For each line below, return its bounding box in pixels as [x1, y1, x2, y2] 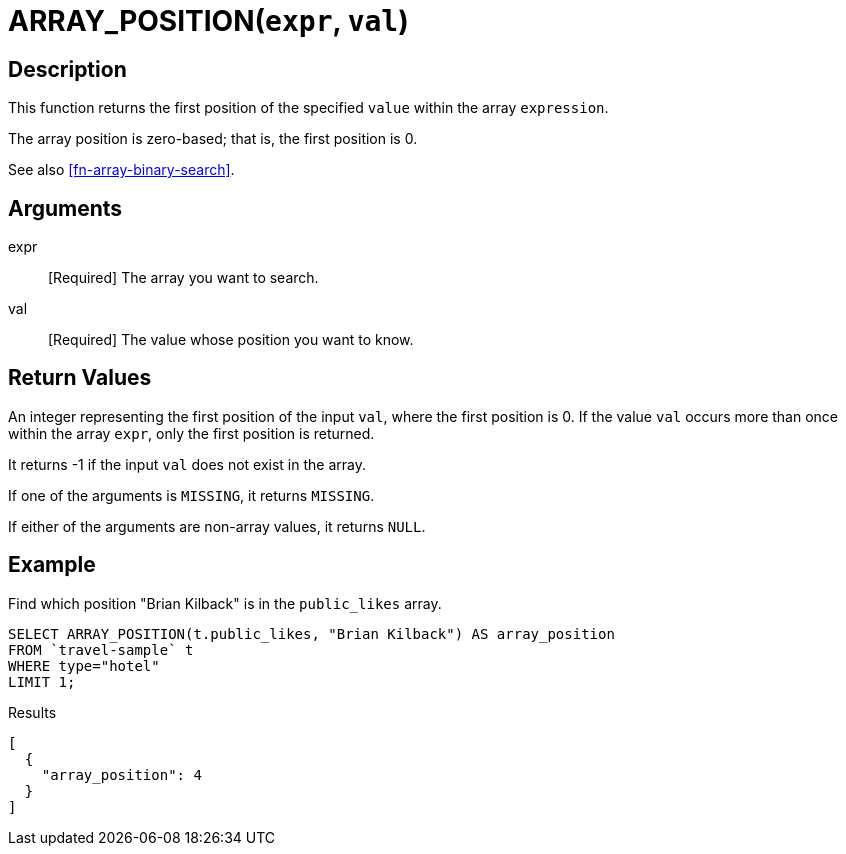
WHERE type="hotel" [8, 657, 160, 674]
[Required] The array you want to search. [48, 269, 319, 287]
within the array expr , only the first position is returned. [8, 424, 375, 442]
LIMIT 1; [8, 673, 76, 690]
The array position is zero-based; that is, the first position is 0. [8, 130, 418, 148]
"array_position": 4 [41, 766, 202, 783]
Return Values [8, 365, 152, 391]
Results [8, 703, 57, 721]
